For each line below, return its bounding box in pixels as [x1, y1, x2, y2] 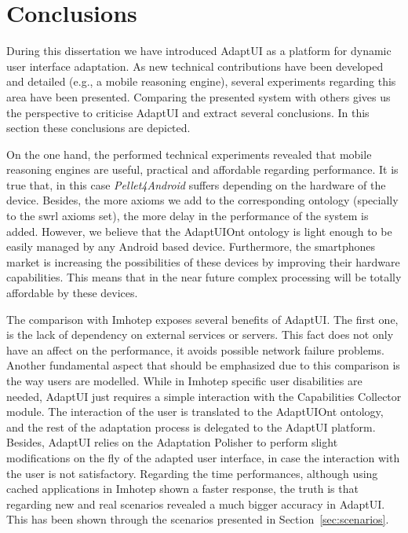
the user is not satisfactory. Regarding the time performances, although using [6, 465, 378, 481]
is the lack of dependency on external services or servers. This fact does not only [6, 326, 394, 343]
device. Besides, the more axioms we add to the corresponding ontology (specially [6, 192, 399, 208]
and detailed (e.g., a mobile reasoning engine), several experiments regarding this [6, 73, 396, 90]
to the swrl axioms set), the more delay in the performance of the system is [6, 208, 369, 224]
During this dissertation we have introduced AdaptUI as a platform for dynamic [6, 42, 392, 59]
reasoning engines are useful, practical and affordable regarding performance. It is [6, 161, 399, 178]
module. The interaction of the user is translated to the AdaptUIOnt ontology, [6, 403, 384, 420]
